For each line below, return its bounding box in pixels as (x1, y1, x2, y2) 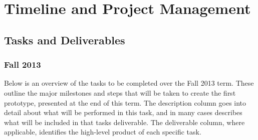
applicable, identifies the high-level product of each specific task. (4, 127, 201, 137)
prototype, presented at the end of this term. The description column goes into (4, 97, 246, 108)
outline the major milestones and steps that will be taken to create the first (4, 87, 236, 98)
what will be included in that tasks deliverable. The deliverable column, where (4, 117, 245, 127)
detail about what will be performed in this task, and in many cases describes (4, 107, 242, 118)
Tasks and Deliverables (4, 32, 125, 47)
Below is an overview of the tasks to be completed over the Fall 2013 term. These (4, 78, 254, 88)
